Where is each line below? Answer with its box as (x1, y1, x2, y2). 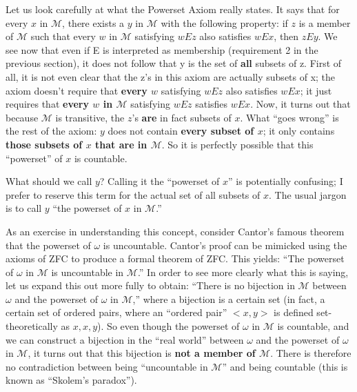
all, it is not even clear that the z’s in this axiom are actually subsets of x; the (6, 69, 336, 84)
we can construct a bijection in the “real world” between (6, 332, 244, 346)
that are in (95, 137, 147, 151)
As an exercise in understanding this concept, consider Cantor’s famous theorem (6, 224, 345, 238)
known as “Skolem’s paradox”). (6, 373, 137, 387)
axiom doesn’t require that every (6, 83, 147, 97)
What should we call (6, 174, 92, 188)
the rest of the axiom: (6, 124, 97, 138)
